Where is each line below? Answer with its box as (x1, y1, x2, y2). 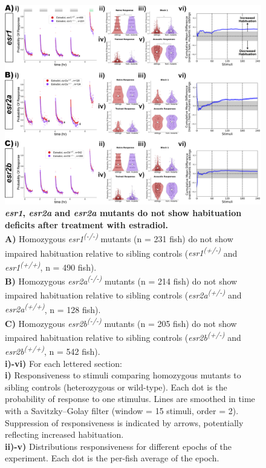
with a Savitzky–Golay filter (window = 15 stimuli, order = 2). (5, 404, 239, 417)
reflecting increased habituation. (5, 428, 124, 441)
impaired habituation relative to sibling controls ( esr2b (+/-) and (5, 329, 241, 343)
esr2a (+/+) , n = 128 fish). (5, 301, 101, 315)
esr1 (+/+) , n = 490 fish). (5, 259, 97, 273)
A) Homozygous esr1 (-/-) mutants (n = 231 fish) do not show (5, 231, 233, 245)
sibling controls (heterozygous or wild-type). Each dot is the (5, 380, 227, 393)
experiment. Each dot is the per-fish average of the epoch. (5, 452, 219, 464)
